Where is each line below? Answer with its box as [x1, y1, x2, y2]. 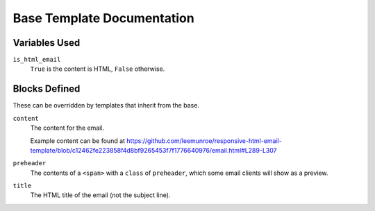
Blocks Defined [12, 83, 81, 95]
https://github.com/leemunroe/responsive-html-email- [126, 136, 283, 145]
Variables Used [12, 37, 81, 49]
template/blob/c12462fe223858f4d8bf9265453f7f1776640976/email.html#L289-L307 [30, 146, 277, 154]
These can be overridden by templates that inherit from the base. [12, 101, 199, 110]
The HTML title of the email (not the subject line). [30, 191, 171, 199]
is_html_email [12, 56, 61, 64]
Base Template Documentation [12, 10, 194, 26]
